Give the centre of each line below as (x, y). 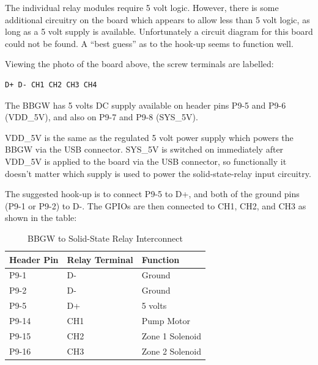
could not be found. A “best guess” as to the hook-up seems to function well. (149, 43)
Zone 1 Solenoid (171, 335)
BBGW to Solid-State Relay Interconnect (105, 238)
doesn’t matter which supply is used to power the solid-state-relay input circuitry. (158, 173)
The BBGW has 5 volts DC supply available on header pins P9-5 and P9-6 (146, 105)
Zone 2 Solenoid (171, 351)
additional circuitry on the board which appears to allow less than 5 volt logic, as (157, 19)
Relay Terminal (100, 259)
